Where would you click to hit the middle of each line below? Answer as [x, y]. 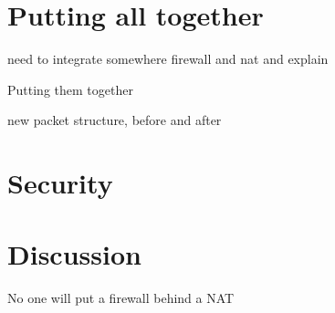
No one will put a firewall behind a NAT [121, 298]
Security [60, 183]
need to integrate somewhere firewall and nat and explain [168, 59]
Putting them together [70, 89]
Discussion [74, 254]
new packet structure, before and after [115, 120]
